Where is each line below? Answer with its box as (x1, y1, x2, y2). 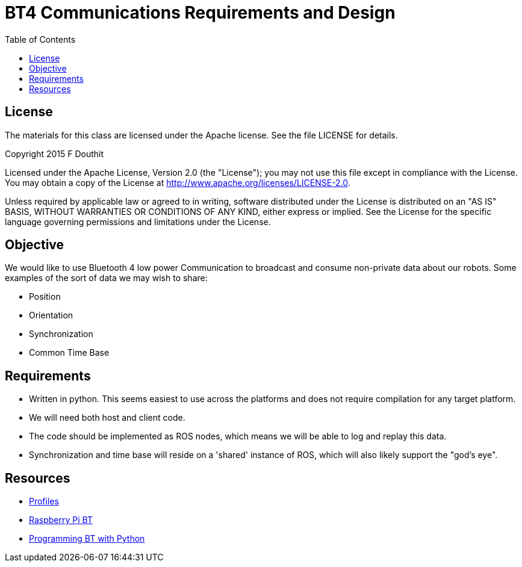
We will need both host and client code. (29, 412, 185, 423)
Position (29, 291, 61, 302)
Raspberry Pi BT (29, 515, 93, 525)
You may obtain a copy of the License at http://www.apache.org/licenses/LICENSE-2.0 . (5, 177, 350, 188)
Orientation (29, 310, 73, 321)
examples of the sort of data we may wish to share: (5, 273, 208, 283)
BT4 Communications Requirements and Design (5, 2, 396, 23)
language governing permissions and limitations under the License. (5, 216, 271, 227)
